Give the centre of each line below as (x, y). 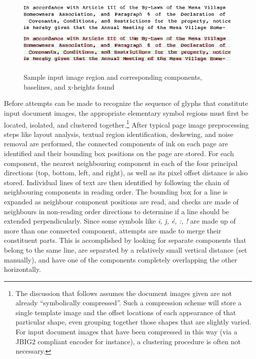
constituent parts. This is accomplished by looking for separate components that (125, 240)
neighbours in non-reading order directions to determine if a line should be (117, 211)
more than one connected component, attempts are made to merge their (113, 230)
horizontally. (23, 269)
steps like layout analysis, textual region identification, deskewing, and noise (119, 134)
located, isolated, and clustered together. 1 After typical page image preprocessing (127, 124)
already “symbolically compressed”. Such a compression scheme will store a (128, 303)
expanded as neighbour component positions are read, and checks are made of (121, 201)
